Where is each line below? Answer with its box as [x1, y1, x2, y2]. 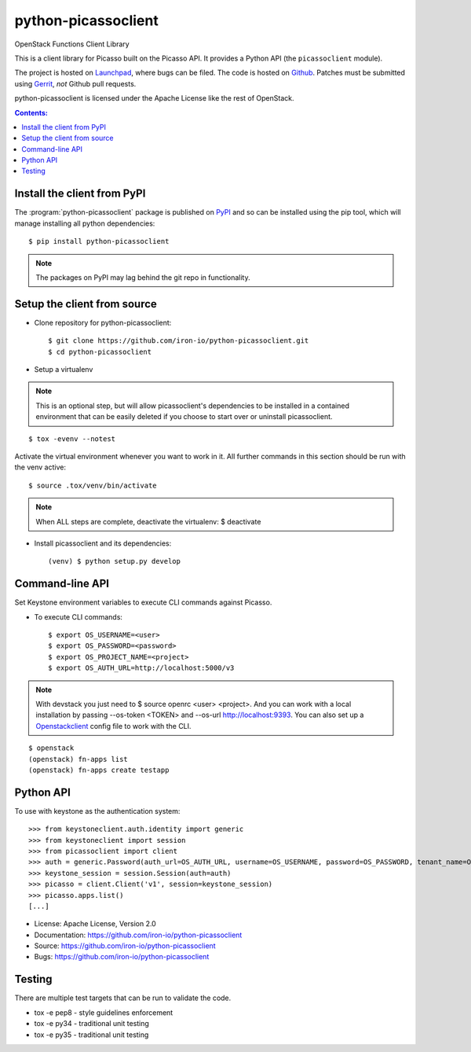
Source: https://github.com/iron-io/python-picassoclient [34, 941, 216, 951]
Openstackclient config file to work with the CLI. [35, 721, 192, 730]
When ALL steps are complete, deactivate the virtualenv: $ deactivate [35, 517, 261, 526]
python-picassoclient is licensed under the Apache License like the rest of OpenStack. [14, 94, 294, 103]
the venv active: [14, 462, 67, 472]
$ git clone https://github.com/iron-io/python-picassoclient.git [48, 337, 309, 345]
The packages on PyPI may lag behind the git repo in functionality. [35, 272, 250, 282]
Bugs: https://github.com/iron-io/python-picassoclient [34, 952, 210, 962]
